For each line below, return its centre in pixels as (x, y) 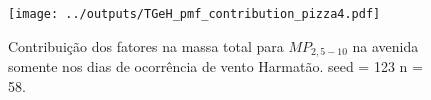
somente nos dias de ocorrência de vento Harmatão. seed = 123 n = (215, 66)
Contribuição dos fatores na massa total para (146, 45)
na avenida (385, 45)
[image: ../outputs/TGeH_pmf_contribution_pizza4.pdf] (194, 14)
